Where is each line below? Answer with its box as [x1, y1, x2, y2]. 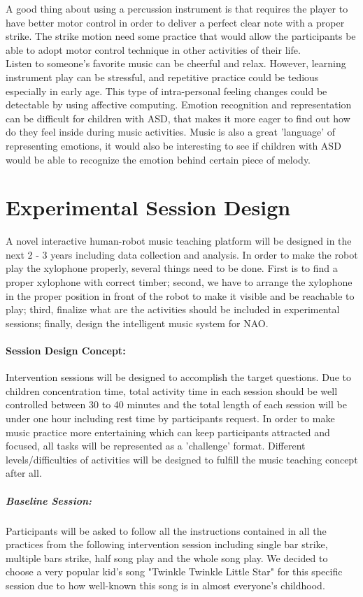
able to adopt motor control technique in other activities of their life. [6, 42, 301, 57]
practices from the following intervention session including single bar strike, [6, 537, 328, 552]
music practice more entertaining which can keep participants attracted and [6, 424, 330, 439]
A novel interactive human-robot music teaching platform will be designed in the [6, 233, 352, 248]
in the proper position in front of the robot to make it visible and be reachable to [6, 288, 355, 303]
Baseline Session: [6, 493, 92, 508]
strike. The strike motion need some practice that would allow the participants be [6, 29, 356, 43]
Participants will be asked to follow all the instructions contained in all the [6, 523, 327, 538]
